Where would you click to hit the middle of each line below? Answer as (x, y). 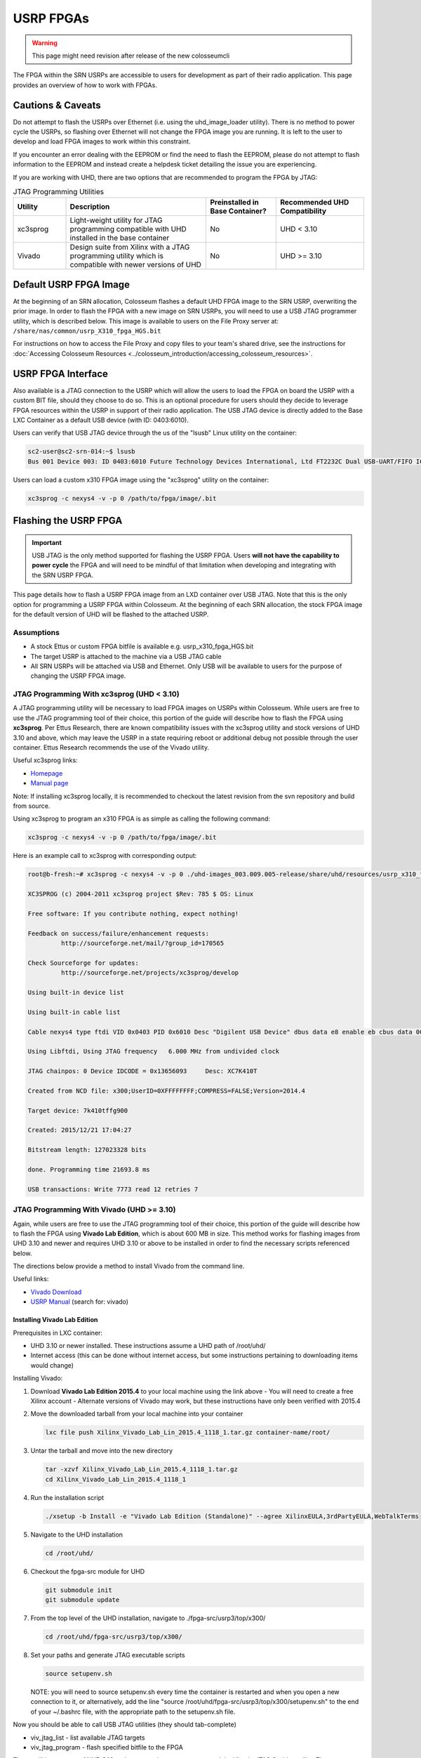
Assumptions (36, 632)
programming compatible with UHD (128, 229)
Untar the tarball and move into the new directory (102, 1451)
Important (47, 542)
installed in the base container (120, 238)
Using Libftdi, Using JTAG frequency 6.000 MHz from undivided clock (154, 1052)
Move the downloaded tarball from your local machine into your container (137, 1414)
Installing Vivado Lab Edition (55, 1320)
